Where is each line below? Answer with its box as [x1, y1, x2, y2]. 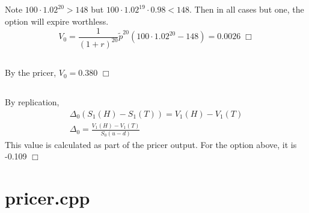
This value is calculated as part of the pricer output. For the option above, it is [5, 138, 297, 150]
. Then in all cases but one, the [189, 3, 304, 16]
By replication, [5, 96, 60, 108]
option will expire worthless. [5, 14, 109, 27]
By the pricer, [5, 66, 57, 79]
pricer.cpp [5, 185, 90, 210]
